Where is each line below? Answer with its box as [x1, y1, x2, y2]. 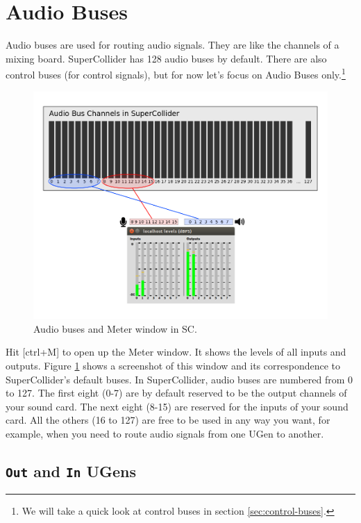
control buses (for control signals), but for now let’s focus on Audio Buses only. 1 [6, 65, 346, 81]
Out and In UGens [6, 460, 137, 481]
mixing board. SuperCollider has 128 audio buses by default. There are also [6, 51, 327, 65]
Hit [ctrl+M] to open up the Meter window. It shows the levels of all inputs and [6, 344, 346, 359]
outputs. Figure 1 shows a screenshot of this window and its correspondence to [6, 358, 341, 372]
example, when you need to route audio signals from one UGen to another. [6, 426, 324, 440]
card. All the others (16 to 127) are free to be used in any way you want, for [6, 413, 330, 427]
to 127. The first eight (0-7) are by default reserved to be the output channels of [6, 385, 347, 400]
